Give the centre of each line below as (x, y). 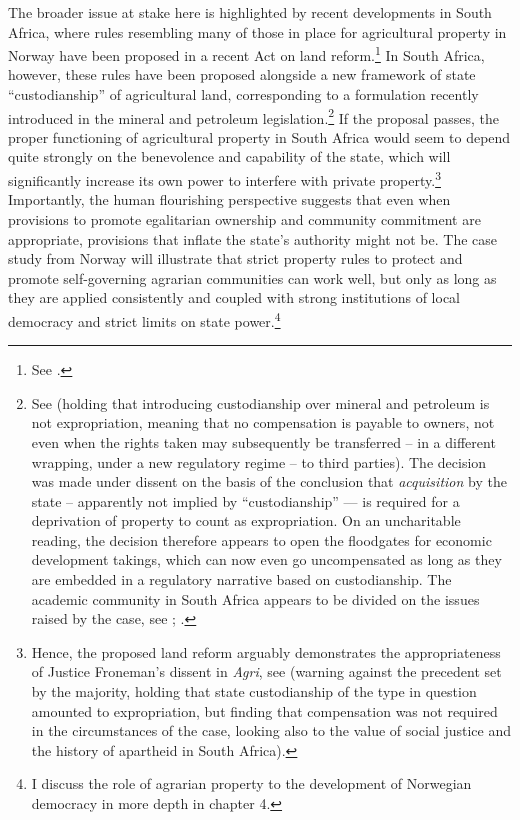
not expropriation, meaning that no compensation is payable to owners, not (263, 422)
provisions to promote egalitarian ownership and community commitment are (244, 218)
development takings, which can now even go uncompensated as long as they (266, 559)
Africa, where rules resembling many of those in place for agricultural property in (257, 31)
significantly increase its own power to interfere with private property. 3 (224, 178)
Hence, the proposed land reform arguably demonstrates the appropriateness (266, 651)
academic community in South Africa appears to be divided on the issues (255, 598)
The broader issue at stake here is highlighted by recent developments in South (250, 12)
